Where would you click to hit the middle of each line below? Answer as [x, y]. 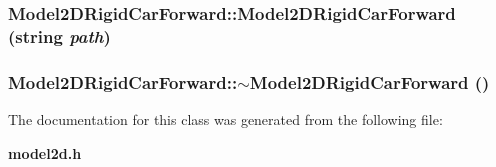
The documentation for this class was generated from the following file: [225, 118]
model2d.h [45, 152]
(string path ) [59, 35]
